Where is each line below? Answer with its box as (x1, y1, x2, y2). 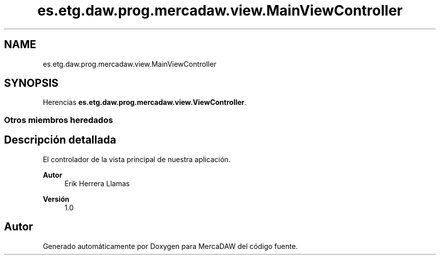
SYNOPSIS (4, 77, 59, 90)
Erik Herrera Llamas (64, 179, 130, 188)
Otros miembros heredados (4, 114, 113, 125)
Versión (43, 194, 69, 203)
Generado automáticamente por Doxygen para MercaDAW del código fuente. (43, 241, 298, 250)
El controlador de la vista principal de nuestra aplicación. (43, 155, 231, 164)
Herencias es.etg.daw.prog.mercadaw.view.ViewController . (43, 98, 247, 107)
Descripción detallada (4, 134, 117, 147)
